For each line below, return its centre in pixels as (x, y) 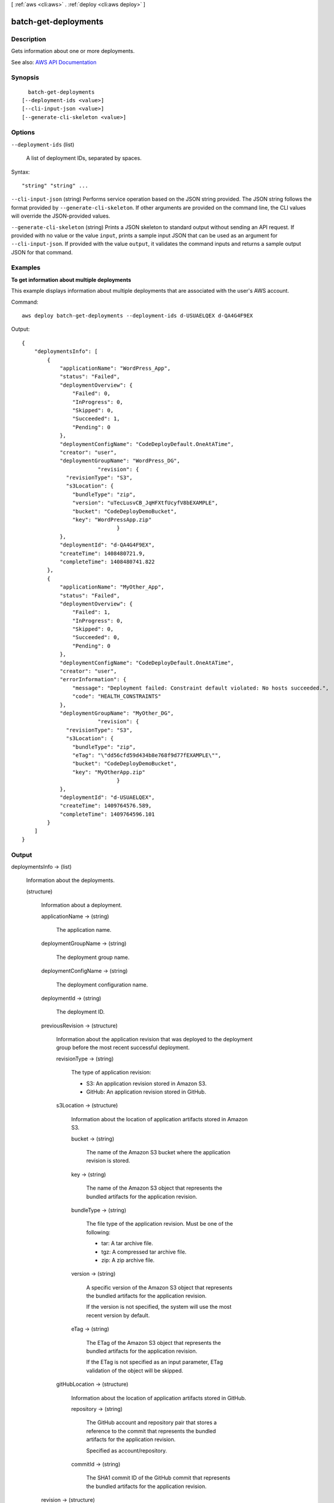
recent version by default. (118, 1315)
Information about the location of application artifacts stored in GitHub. (159, 1398)
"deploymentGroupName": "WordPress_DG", (120, 461)
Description (29, 39)
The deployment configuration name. (102, 984)
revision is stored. (108, 1161)
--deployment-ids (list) (43, 144)
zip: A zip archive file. (128, 1260)
